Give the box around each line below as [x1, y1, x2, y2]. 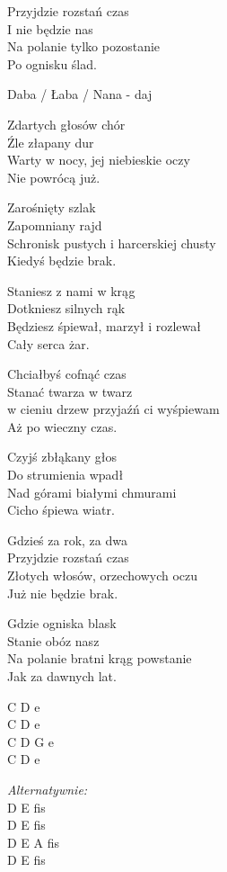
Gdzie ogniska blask [7, 614, 117, 633]
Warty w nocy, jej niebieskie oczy [7, 150, 190, 169]
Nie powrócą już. [7, 167, 100, 186]
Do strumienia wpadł [7, 465, 124, 484]
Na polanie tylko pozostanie [7, 37, 161, 56]
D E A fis [7, 832, 60, 851]
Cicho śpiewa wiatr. [7, 500, 115, 519]
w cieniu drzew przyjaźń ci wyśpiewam [7, 400, 220, 418]
